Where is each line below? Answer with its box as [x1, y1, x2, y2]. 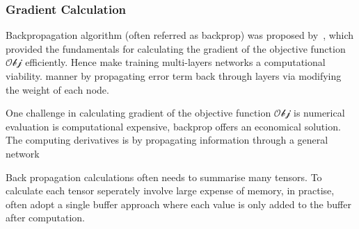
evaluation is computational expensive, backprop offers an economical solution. [6, 119, 341, 133]
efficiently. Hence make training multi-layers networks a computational [25, 55, 326, 69]
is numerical [293, 105, 345, 120]
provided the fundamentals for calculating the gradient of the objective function [6, 41, 346, 56]
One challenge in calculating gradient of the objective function [6, 105, 271, 120]
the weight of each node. [6, 82, 109, 96]
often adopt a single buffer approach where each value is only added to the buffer [6, 196, 351, 211]
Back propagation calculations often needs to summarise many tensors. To [6, 169, 322, 184]
